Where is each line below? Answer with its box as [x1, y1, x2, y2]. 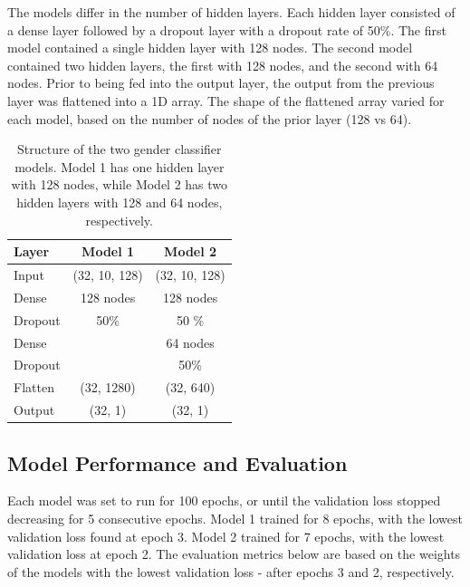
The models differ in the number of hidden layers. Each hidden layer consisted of [7, 3, 456, 21]
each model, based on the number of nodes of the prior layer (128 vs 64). [7, 109, 412, 128]
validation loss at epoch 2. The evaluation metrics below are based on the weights [7, 544, 461, 563]
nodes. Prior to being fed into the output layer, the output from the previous [7, 73, 435, 92]
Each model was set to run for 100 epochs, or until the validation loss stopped [7, 491, 441, 510]
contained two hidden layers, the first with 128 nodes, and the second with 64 [7, 55, 438, 74]
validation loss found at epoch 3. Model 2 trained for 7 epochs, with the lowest [7, 526, 445, 545]
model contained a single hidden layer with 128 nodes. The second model [7, 38, 413, 57]
